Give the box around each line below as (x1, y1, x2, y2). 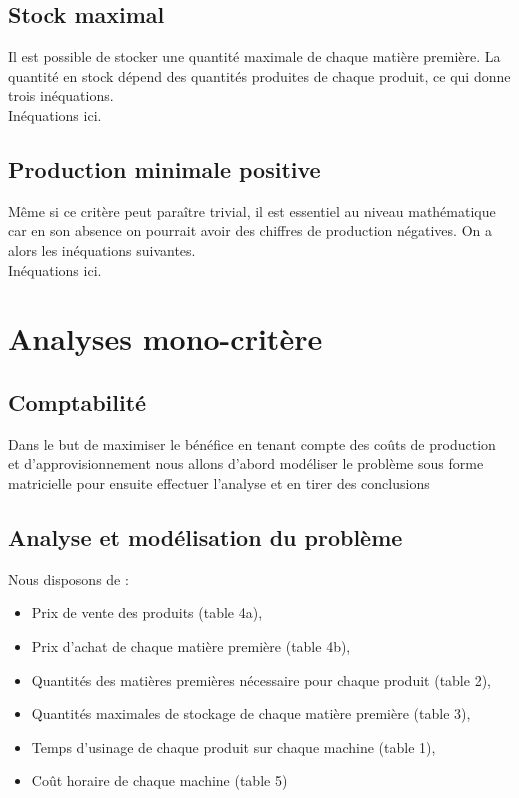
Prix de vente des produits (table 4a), (31, 602, 263, 623)
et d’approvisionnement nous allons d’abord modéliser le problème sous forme (8, 453, 484, 474)
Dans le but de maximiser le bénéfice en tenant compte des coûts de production (8, 433, 496, 454)
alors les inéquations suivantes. (8, 239, 196, 260)
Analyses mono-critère (8, 318, 323, 359)
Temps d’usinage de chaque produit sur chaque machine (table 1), (31, 736, 436, 757)
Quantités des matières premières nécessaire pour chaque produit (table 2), (31, 669, 491, 690)
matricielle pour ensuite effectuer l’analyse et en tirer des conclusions (8, 472, 430, 493)
